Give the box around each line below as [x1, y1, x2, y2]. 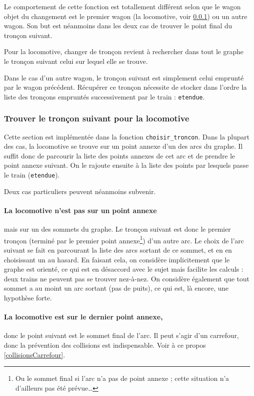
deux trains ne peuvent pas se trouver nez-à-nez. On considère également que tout [4, 273, 250, 283]
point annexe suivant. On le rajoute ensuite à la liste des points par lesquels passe [4, 160, 249, 170]
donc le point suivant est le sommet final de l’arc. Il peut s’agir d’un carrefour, [4, 330, 239, 340]
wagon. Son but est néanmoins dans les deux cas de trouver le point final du [4, 20, 233, 31]
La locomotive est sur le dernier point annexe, [4, 312, 163, 322]
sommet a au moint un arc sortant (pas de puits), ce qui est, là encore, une [4, 283, 229, 293]
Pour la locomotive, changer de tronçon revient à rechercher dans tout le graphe [4, 46, 244, 57]
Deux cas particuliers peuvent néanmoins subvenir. [4, 186, 156, 196]
